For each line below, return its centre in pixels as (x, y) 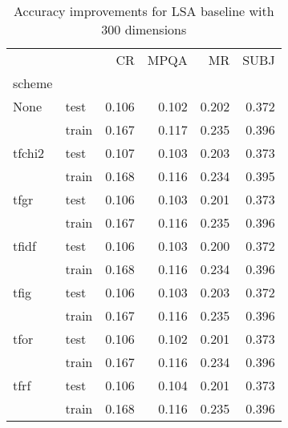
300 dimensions (144, 29)
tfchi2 (29, 153)
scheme (33, 83)
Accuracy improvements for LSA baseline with (144, 11)
